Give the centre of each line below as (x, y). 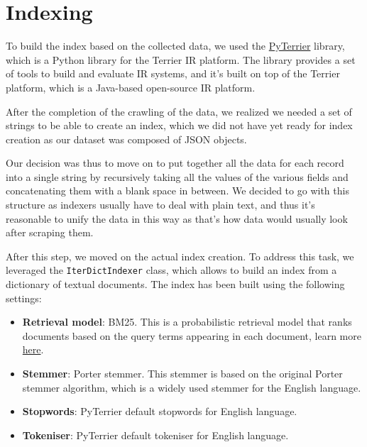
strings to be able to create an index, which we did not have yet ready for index (179, 125)
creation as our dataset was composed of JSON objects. (126, 139)
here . (33, 349)
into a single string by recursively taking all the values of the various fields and (177, 176)
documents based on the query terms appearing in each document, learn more (192, 335)
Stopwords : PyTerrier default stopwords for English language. (160, 411)
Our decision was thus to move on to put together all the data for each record (175, 163)
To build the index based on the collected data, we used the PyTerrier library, (175, 46)
